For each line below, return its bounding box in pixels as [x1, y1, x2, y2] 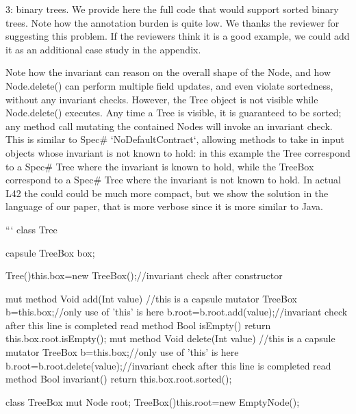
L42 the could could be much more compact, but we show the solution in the [5, 185, 329, 200]
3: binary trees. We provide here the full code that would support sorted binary [5, 2, 339, 16]
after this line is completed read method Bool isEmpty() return [5, 318, 271, 332]
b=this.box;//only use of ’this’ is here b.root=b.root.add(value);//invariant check [5, 305, 348, 319]
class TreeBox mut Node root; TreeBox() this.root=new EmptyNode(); [5, 394, 300, 409]
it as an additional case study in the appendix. [5, 42, 201, 56]
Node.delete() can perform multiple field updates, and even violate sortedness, [5, 78, 333, 92]
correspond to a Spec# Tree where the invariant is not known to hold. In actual [5, 172, 341, 187]
